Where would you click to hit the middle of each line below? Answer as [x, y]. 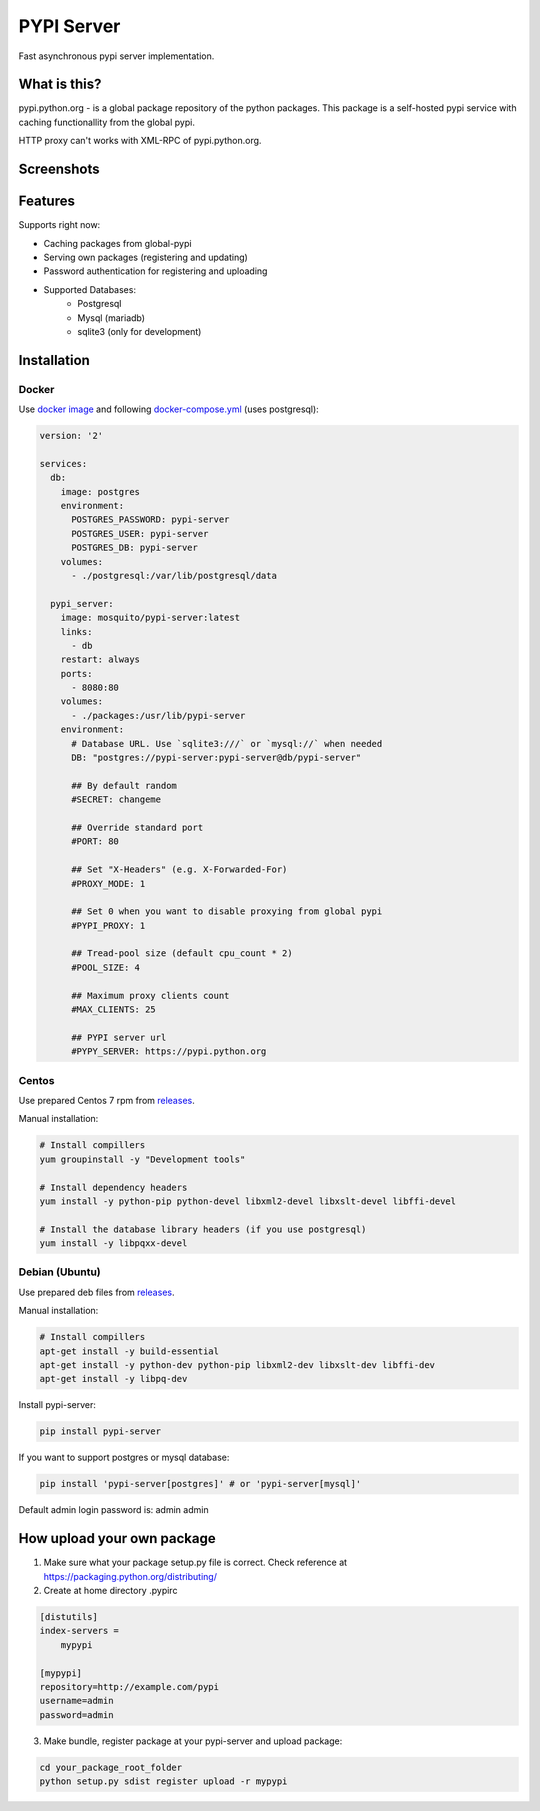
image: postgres [100, 491]
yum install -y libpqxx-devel [113, 1243]
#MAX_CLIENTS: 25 [114, 1009]
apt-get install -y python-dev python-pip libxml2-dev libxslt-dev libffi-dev [237, 1364]
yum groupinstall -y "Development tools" [142, 1159]
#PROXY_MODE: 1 [108, 883]
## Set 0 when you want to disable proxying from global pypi [227, 911]
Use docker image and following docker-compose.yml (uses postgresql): [168, 409]
